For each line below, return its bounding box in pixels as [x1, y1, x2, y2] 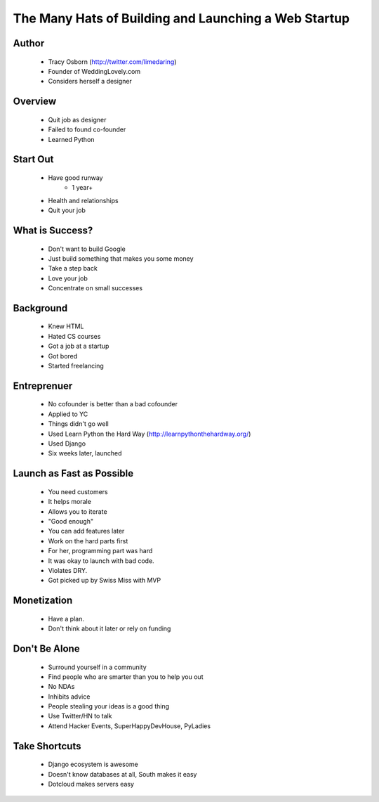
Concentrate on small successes [48, 284, 143, 292]
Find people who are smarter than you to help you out [48, 672, 204, 681]
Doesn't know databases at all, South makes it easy [48, 770, 197, 778]
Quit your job [48, 206, 86, 214]
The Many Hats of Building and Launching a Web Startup [13, 11, 350, 26]
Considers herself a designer [48, 77, 133, 86]
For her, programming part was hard [48, 547, 153, 555]
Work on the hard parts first [48, 536, 128, 545]
